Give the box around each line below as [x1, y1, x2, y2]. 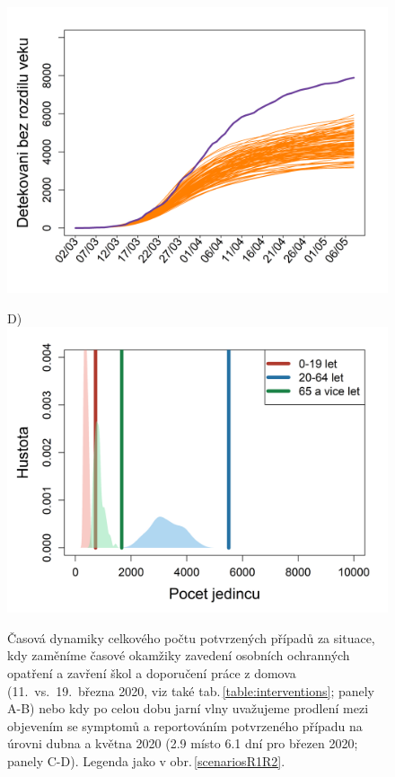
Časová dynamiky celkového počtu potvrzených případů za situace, [7, 628, 375, 647]
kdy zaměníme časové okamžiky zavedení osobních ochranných [7, 646, 350, 665]
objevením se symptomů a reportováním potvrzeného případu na [7, 716, 363, 735]
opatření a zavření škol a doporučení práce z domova [7, 663, 296, 682]
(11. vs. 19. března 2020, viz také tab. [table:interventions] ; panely [7, 681, 375, 700]
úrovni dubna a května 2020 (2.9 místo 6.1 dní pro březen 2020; [7, 734, 358, 753]
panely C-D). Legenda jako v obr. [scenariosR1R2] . [7, 751, 285, 770]
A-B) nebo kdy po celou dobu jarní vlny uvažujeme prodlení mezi [7, 699, 369, 718]
